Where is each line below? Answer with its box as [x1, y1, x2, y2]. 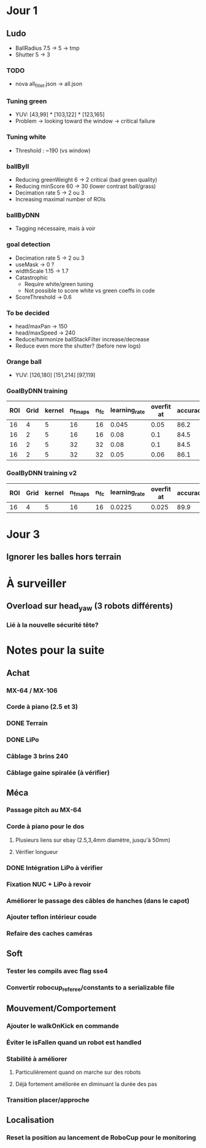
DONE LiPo [6, 735, 39, 744]
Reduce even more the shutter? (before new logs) [15, 342, 141, 349]
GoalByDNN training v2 [6, 469, 77, 478]
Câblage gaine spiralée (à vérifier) [6, 769, 110, 777]
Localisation [6, 1115, 55, 1125]
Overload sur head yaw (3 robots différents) [6, 600, 174, 613]
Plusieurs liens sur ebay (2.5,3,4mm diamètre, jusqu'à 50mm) [15, 836, 170, 844]
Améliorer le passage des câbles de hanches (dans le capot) [6, 896, 190, 905]
